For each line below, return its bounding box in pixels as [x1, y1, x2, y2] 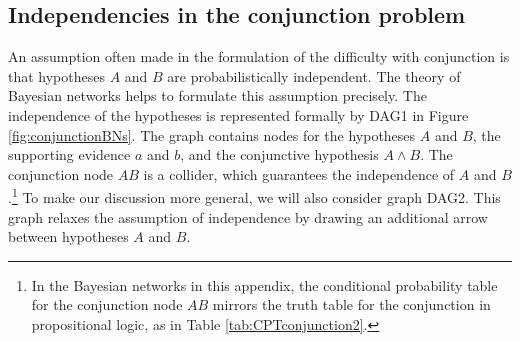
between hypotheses [8, 226, 129, 247]
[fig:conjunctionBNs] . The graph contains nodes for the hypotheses [8, 124, 416, 145]
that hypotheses [8, 65, 105, 86]
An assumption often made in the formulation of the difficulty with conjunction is [8, 46, 510, 67]
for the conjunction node [31, 294, 183, 315]
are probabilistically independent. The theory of [167, 65, 461, 86]
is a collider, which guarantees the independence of [143, 163, 455, 184]
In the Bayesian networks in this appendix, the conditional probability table [31, 274, 498, 295]
